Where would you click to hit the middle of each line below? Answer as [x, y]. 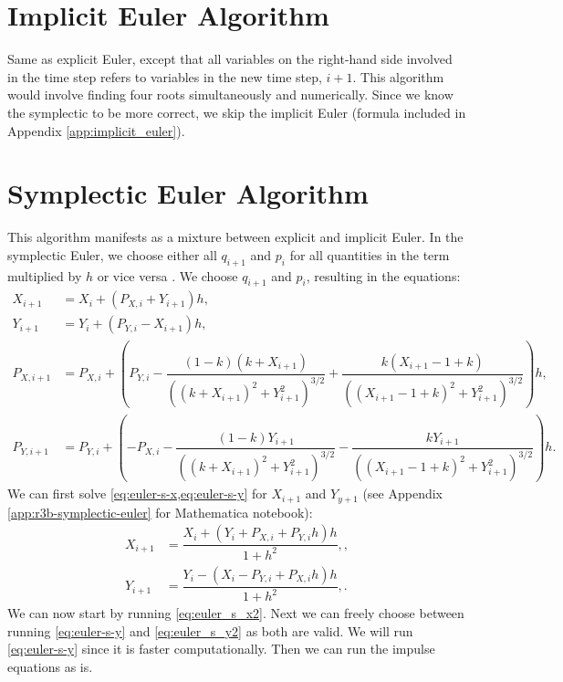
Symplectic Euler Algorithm [188, 193]
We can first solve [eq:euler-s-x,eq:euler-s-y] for [137, 493]
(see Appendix [402, 493]
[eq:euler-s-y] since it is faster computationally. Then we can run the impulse [221, 649]
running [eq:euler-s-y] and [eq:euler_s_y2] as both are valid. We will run [210, 630]
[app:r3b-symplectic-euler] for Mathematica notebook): [160, 512]
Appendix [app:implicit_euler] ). [96, 130]
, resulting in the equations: [383, 275]
